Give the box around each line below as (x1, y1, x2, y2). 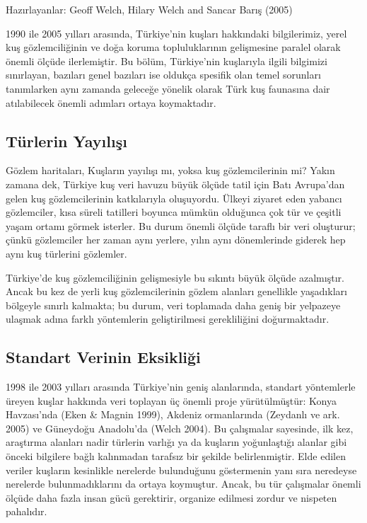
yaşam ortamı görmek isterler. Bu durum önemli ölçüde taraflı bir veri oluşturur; (6, 218, 356, 233)
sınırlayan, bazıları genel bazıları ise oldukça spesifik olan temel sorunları (6, 67, 321, 82)
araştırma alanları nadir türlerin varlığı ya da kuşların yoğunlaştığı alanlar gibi (6, 435, 347, 449)
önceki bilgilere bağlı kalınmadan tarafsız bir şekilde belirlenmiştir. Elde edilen (6, 449, 346, 464)
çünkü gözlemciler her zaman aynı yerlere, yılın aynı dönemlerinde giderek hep (6, 232, 346, 247)
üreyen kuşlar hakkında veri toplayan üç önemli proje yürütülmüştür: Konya (6, 393, 337, 408)
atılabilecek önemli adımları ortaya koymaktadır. (6, 95, 216, 110)
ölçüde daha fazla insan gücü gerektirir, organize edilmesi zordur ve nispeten (6, 490, 337, 505)
